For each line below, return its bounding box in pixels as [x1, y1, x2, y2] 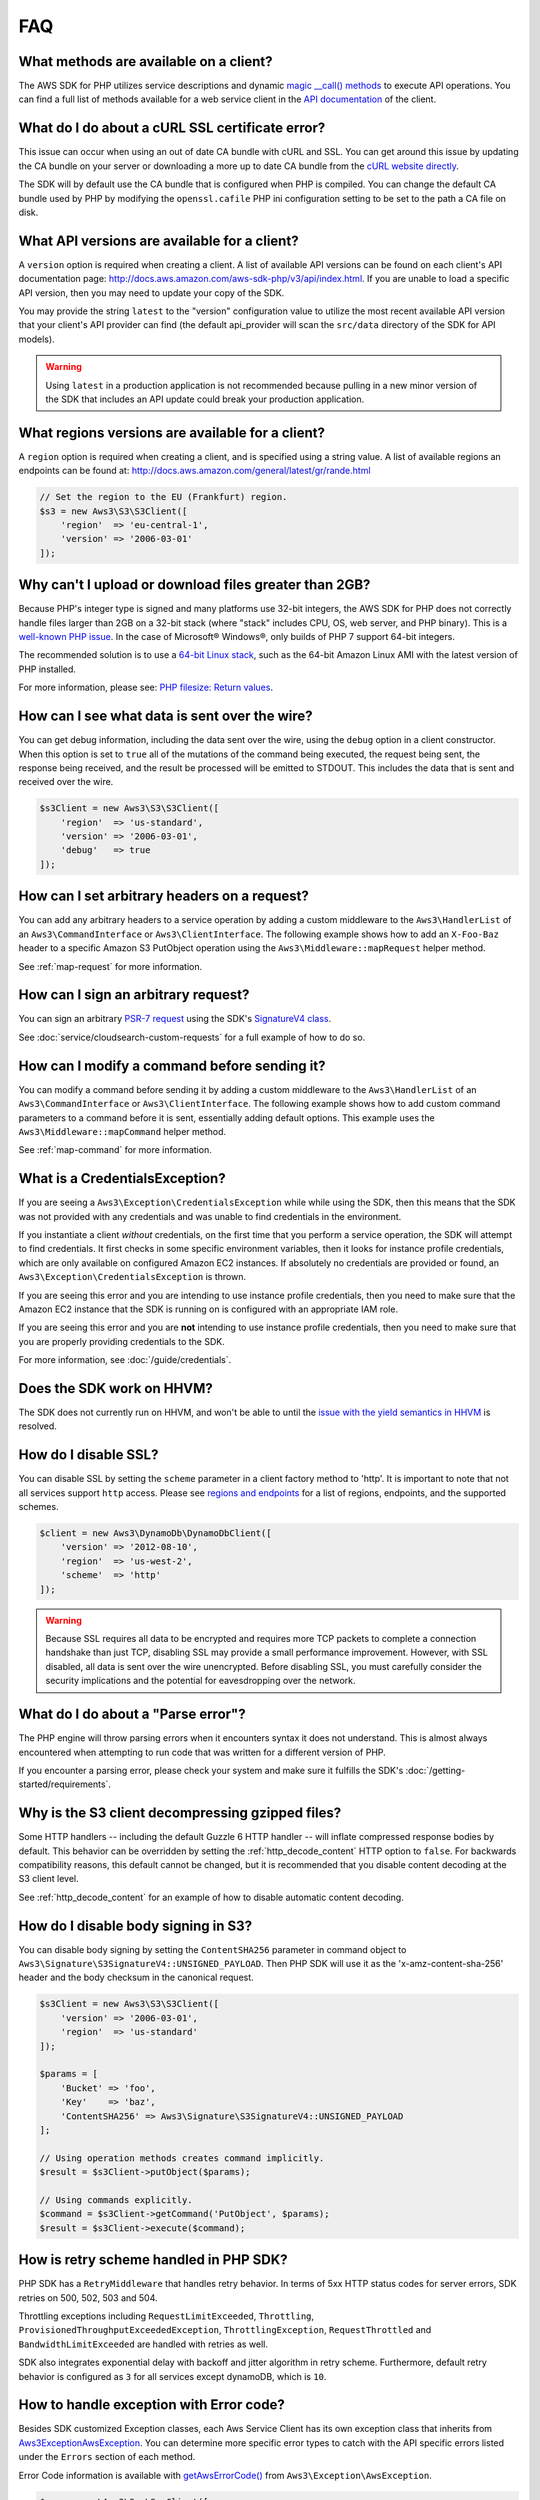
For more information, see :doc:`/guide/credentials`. [18, 1354, 232, 1366]
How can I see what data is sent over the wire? [18, 708, 314, 725]
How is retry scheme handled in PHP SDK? [18, 2251, 288, 2269]
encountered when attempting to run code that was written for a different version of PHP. [18, 1746, 387, 1758]
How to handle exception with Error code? [18, 2396, 285, 2414]
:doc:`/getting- [405, 1764, 466, 1776]
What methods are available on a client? [18, 53, 274, 70]
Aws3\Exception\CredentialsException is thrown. [18, 1271, 247, 1283]
